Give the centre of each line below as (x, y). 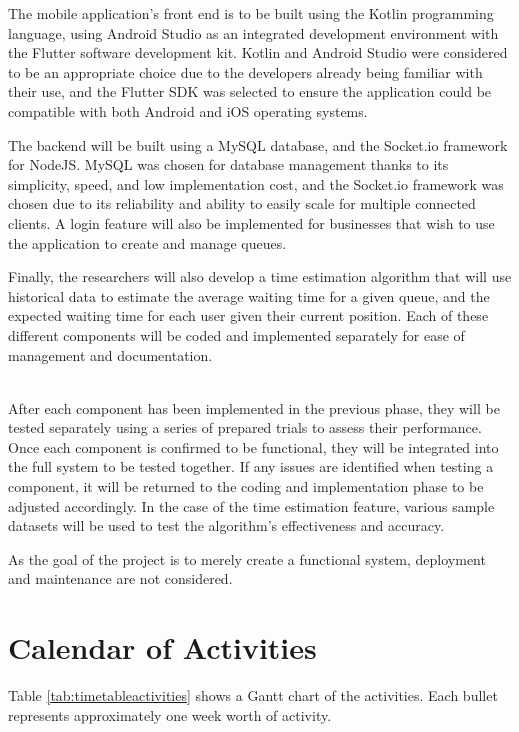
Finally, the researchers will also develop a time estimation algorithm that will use (260, 276)
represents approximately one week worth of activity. (170, 714)
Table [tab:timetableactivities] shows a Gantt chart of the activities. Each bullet (253, 695)
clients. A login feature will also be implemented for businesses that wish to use (251, 222)
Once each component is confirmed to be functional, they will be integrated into (253, 446)
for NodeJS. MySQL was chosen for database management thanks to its (228, 164)
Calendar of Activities (162, 647)
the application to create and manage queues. (147, 242)
